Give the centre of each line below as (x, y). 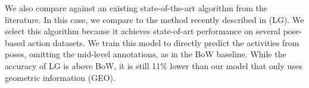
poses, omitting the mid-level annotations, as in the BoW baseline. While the (146, 54)
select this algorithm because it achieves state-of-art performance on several (143, 31)
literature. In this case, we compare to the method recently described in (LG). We (154, 19)
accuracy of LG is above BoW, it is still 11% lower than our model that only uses (154, 65)
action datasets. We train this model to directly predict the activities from (163, 42)
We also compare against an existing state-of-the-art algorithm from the (136, 8)
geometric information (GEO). (60, 77)
